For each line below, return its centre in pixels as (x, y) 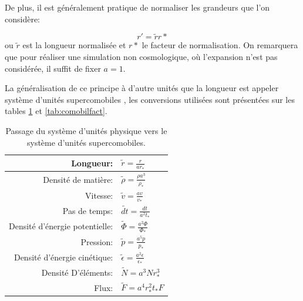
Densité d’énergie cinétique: (63, 257)
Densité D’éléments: (77, 272)
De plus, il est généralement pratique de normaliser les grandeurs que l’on (137, 7)
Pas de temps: (88, 211)
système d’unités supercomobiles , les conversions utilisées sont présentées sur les (150, 99)
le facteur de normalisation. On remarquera (220, 45)
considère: (23, 19)
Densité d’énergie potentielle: (61, 226)
